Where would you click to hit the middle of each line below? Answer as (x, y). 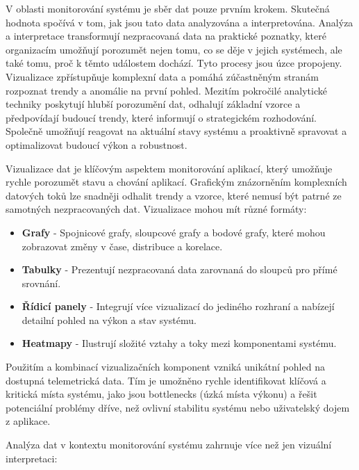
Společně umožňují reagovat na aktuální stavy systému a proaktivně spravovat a (176, 131)
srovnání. (41, 283)
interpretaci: (32, 458)
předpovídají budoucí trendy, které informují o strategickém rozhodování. (161, 117)
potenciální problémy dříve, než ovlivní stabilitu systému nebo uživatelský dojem (178, 407)
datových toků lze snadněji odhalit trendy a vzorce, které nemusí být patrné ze (174, 195)
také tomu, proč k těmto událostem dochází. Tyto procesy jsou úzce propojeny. (174, 63)
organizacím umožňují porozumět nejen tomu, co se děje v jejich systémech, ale (174, 49)
